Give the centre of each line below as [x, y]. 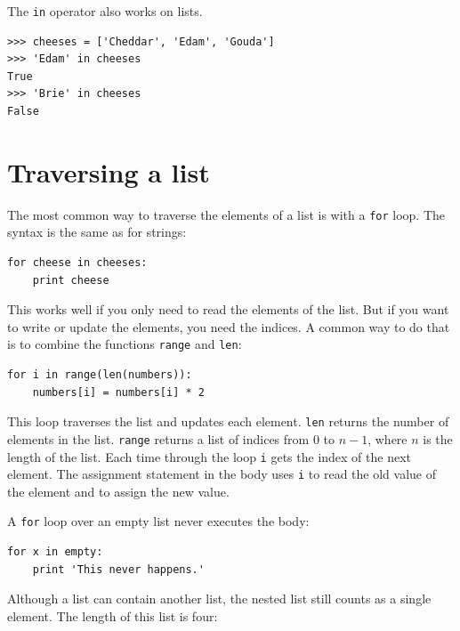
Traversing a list [109, 171]
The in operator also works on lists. [105, 11]
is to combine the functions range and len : [125, 344]
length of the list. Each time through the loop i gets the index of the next [210, 456]
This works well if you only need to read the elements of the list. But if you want [228, 309]
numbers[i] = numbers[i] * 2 [118, 392]
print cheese [71, 280]
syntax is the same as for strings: [97, 232]
